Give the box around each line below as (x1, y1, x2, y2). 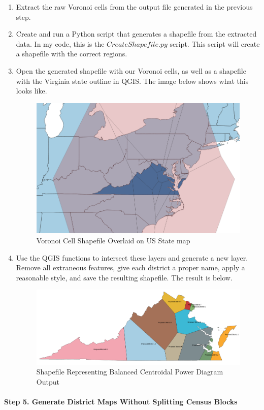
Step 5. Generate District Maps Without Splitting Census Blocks (4, 396, 238, 406)
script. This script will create (170, 38, 260, 49)
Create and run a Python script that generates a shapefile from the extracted (16, 28, 257, 39)
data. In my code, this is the (16, 38, 105, 49)
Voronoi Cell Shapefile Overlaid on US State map (36, 235, 190, 246)
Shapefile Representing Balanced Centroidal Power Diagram (36, 366, 223, 377)
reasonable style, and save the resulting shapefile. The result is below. (16, 272, 233, 282)
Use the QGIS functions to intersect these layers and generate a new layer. (16, 252, 248, 263)
